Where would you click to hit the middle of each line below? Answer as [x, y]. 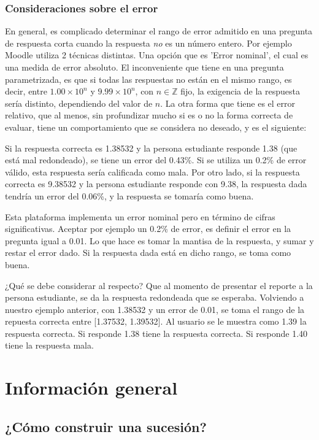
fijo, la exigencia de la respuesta [240, 91]
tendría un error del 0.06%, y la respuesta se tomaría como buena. [129, 195]
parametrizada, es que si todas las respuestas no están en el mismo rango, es [148, 79]
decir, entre [26, 91]
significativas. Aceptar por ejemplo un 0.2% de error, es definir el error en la [148, 229]
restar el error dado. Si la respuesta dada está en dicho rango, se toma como [148, 253]
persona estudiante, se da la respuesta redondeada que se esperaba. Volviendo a [155, 297]
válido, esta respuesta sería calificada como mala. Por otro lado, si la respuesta [152, 172]
